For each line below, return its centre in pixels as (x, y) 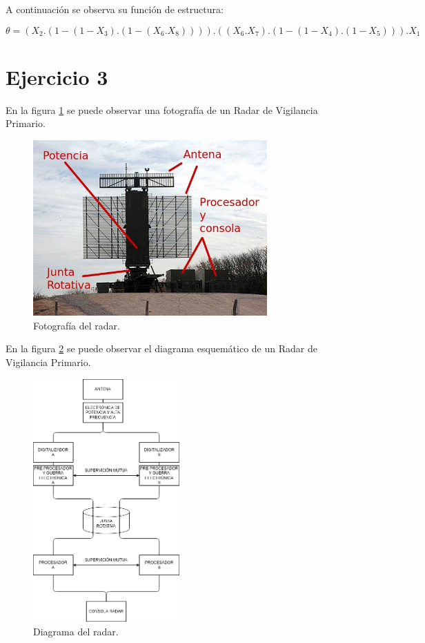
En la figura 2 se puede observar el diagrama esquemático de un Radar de (161, 348)
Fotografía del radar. (77, 325)
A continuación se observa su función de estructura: (115, 9)
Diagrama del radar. (76, 631)
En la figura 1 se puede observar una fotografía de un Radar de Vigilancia (162, 109)
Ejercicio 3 (57, 76)
